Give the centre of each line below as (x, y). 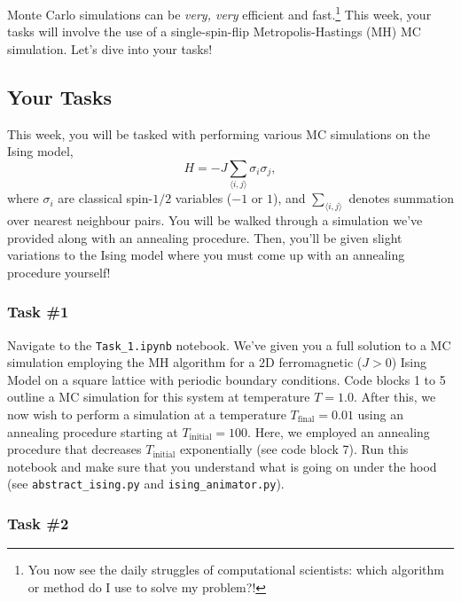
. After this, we (395, 397)
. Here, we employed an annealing (339, 431)
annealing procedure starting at (93, 431)
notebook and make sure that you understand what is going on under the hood (222, 466)
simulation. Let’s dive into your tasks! (110, 48)
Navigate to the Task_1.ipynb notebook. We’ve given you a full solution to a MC (229, 344)
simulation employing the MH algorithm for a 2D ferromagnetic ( (185, 362)
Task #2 (38, 523)
